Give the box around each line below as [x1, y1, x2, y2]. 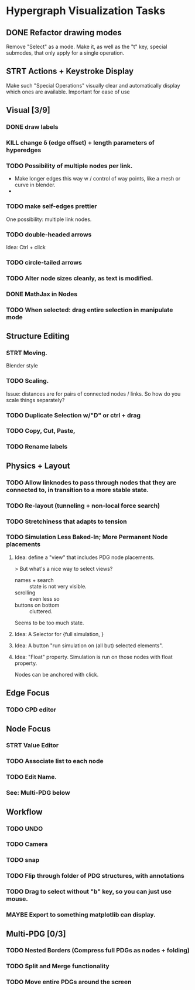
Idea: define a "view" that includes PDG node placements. [14, 554, 155, 561]
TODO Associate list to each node [6, 757, 104, 765]
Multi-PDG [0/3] [6, 929, 66, 939]
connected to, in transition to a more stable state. [6, 486, 149, 494]
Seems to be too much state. [14, 619, 84, 626]
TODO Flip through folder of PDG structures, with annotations [6, 872, 184, 880]
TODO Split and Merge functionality [6, 962, 110, 971]
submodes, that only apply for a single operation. [6, 49, 125, 56]
